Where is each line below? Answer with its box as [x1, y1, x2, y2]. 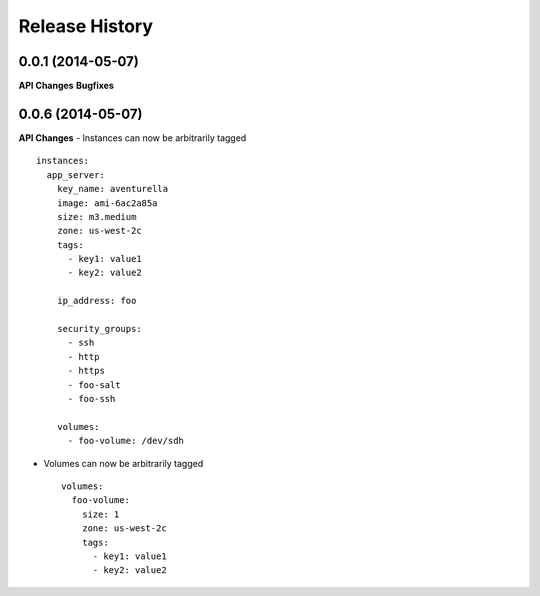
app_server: [46, 169, 105, 180]
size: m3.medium [56, 211, 137, 222]
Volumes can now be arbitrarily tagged [43, 457, 204, 469]
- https [67, 365, 105, 377]
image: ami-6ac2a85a [56, 197, 158, 209]
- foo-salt [67, 379, 121, 390]
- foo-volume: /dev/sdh [67, 435, 185, 447]
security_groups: [56, 323, 142, 335]
